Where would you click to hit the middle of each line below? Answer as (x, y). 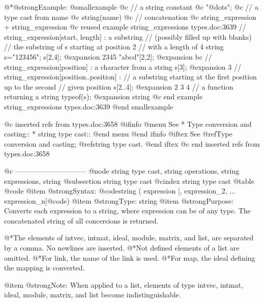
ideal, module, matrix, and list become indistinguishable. (93, 295)
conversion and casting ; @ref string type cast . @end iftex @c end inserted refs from (132, 143)
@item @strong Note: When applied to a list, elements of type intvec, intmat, (124, 284)
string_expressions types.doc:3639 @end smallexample (89, 106)
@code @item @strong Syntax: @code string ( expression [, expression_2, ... (120, 191)
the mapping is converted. (45, 268)
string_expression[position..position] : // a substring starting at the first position (130, 77)
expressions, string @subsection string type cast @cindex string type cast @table (129, 181)
